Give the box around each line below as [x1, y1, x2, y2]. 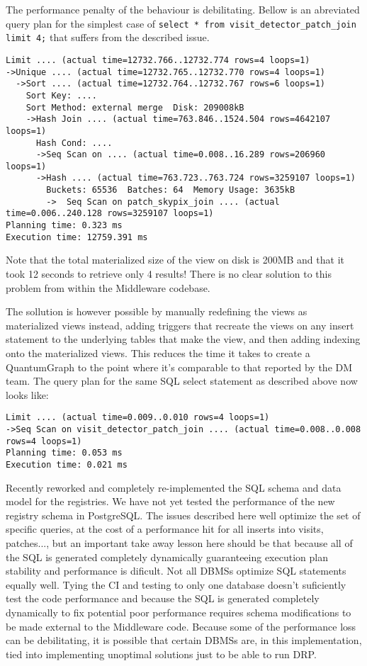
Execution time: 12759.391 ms [6, 232, 148, 242]
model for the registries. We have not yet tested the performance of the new [6, 494, 335, 509]
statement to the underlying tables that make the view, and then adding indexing [6, 332, 361, 346]
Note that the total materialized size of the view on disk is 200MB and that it [6, 252, 344, 267]
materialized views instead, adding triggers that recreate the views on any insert [6, 317, 354, 332]
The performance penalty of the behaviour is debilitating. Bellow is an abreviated [6, 2, 360, 16]
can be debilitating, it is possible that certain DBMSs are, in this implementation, [6, 633, 362, 648]
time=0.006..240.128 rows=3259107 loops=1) [6, 208, 214, 219]
